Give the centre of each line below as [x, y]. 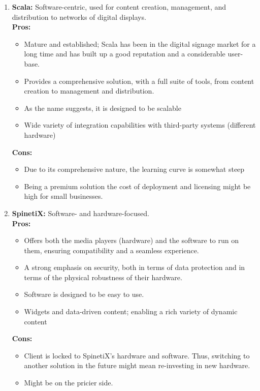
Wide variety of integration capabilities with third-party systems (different [140, 125]
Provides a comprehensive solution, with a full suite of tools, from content [139, 81]
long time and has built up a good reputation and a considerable [125, 54]
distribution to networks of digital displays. [79, 17]
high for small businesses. [63, 196]
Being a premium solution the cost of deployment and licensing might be [137, 186]
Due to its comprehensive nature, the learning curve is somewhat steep [134, 169]
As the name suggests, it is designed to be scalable [103, 108]
